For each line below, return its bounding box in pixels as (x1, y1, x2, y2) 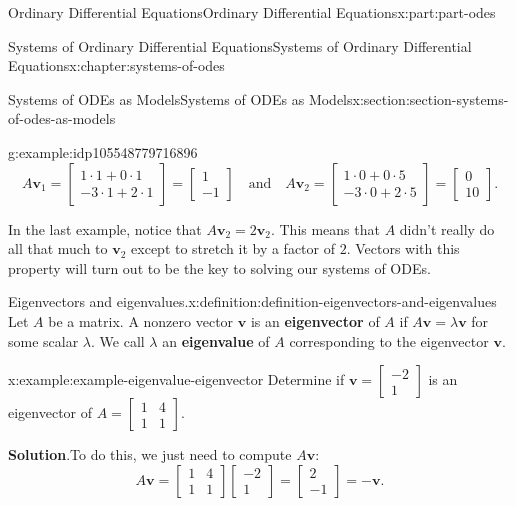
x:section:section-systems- (352, 88, 509, 109)
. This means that (270, 218, 380, 239)
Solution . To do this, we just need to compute (8, 444, 292, 465)
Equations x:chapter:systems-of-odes (8, 55, 225, 76)
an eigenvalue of (162, 330, 270, 351)
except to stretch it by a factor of (131, 238, 335, 259)
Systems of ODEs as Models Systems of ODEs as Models (8, 88, 353, 109)
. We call (91, 330, 145, 351)
